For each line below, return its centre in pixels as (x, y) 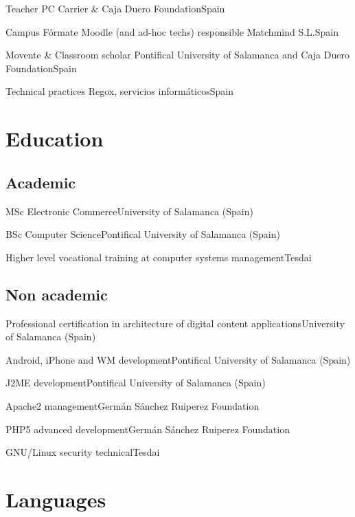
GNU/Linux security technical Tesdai (83, 452)
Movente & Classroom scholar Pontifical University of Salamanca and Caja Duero (177, 55)
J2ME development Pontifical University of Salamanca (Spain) (136, 383)
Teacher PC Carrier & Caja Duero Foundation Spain (115, 8)
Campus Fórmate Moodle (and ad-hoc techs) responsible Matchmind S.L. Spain (172, 31)
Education (55, 139)
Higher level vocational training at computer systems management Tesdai (159, 257)
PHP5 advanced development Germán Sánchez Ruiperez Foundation (148, 429)
